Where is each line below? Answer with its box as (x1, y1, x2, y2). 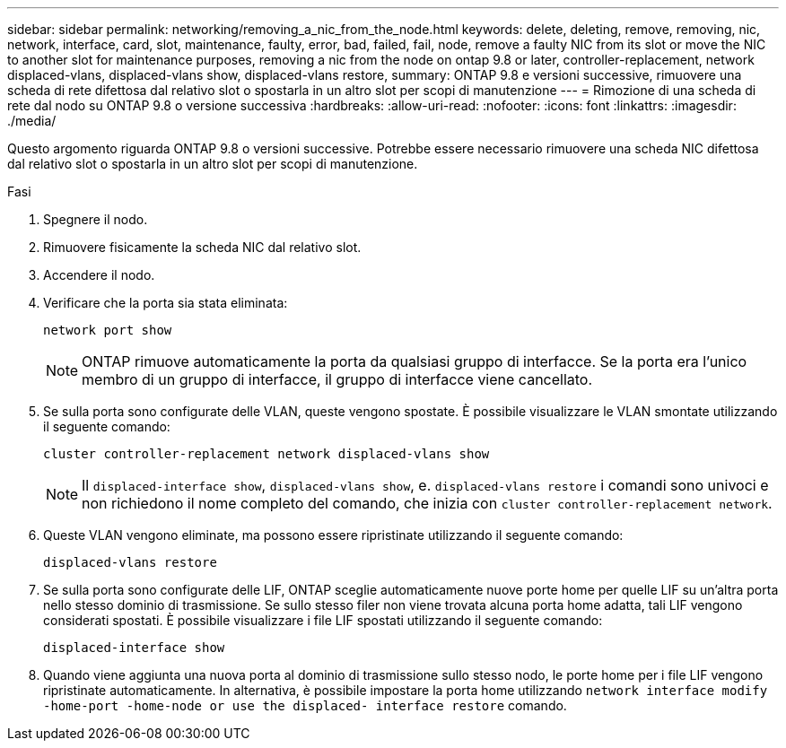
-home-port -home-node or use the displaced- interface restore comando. (43, 698, 567, 713)
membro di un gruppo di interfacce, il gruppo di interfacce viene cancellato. (82, 370, 593, 388)
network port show (43, 323, 172, 337)
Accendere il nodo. (43, 267, 155, 283)
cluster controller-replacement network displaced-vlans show (43, 447, 490, 461)
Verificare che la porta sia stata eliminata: (43, 295, 288, 310)
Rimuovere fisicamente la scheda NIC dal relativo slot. (43, 239, 362, 255)
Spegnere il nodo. (43, 212, 148, 227)
